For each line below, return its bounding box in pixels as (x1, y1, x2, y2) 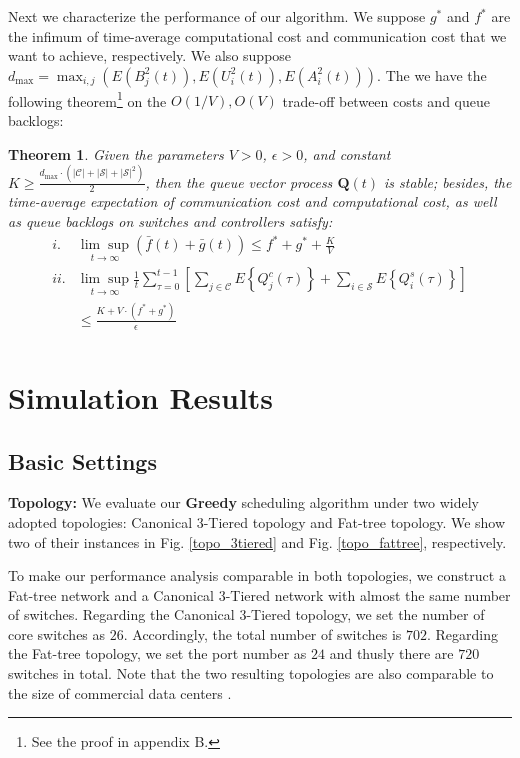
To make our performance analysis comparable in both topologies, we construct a (8, 565, 506, 586)
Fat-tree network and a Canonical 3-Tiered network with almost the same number (8, 584, 511, 605)
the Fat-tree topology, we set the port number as (8, 643, 307, 664)
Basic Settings (8, 445, 157, 476)
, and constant (303, 143, 391, 164)
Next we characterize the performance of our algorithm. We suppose (8, 6, 426, 26)
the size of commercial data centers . (8, 682, 232, 703)
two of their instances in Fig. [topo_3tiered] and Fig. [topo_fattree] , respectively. (8, 531, 507, 552)
